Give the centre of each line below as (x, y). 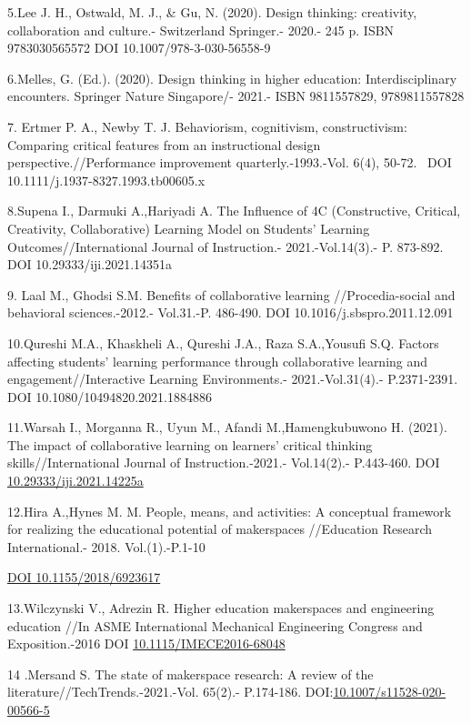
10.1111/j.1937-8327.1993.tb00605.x (106, 180)
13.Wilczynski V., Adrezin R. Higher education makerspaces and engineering (221, 608)
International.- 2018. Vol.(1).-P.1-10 (106, 546)
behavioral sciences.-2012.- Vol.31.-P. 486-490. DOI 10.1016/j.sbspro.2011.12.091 (230, 312)
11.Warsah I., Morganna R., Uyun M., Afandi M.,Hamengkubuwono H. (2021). (227, 427)
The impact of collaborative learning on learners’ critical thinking (190, 444)
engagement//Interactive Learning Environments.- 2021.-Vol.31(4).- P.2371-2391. (233, 379)
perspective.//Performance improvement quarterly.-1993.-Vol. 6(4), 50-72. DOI (230, 162)
